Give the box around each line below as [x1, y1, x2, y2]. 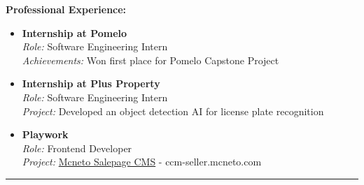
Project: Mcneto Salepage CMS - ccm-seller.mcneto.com [22, 154, 262, 169]
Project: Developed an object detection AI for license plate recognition [22, 103, 324, 118]
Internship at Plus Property [22, 76, 160, 91]
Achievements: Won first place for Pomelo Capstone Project [22, 52, 279, 67]
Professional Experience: [6, 2, 127, 16]
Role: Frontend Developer [22, 140, 132, 155]
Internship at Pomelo [22, 25, 127, 40]
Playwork [22, 127, 69, 142]
